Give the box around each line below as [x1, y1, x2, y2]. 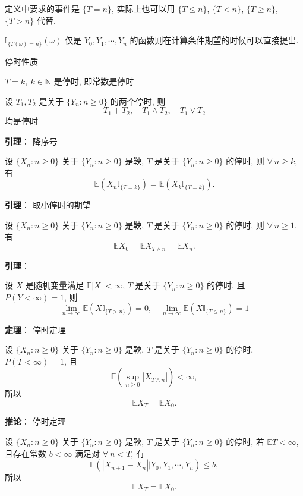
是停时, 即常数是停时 [53, 75, 134, 87]
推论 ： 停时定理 [5, 415, 66, 428]
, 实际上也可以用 [111, 2, 175, 14]
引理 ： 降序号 [5, 134, 58, 147]
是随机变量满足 [25, 279, 84, 291]
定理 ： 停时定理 [5, 323, 66, 335]
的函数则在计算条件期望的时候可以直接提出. [130, 34, 299, 46]
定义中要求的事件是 [5, 2, 80, 14]
